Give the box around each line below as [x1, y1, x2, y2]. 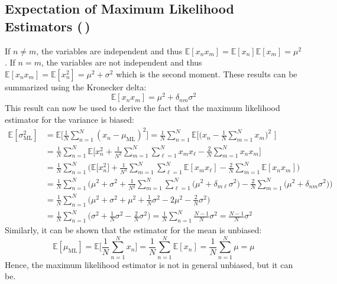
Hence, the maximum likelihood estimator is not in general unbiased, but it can [5, 258, 293, 270]
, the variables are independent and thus [36, 44, 183, 57]
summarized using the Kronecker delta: [5, 80, 147, 93]
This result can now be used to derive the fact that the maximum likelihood [5, 102, 280, 114]
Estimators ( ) [5, 17, 90, 35]
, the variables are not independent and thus [41, 56, 202, 68]
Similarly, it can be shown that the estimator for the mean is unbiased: [5, 224, 262, 236]
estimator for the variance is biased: [5, 113, 134, 126]
